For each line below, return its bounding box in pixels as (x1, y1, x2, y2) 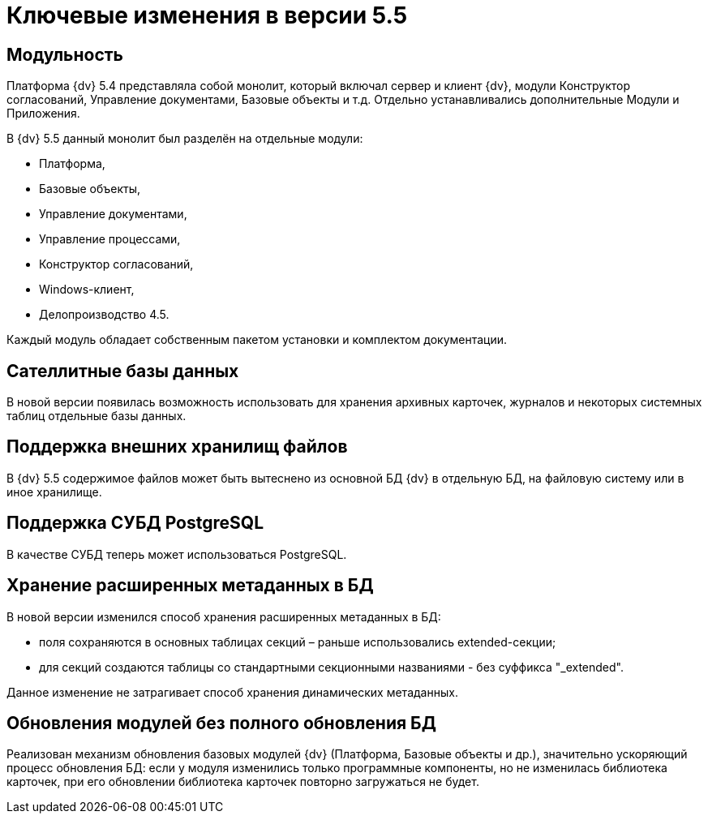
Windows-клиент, (39, 282, 135, 297)
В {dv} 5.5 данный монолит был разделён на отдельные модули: (6, 131, 363, 146)
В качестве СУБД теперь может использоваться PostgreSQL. (6, 547, 347, 561)
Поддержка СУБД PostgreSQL (6, 513, 264, 534)
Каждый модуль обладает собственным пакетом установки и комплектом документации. (6, 333, 508, 347)
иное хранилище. (6, 484, 102, 499)
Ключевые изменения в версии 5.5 (6, 2, 408, 29)
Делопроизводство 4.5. (39, 307, 169, 322)
